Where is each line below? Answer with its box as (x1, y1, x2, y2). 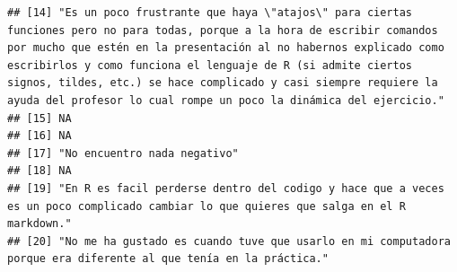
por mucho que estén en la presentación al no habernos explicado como (7, 41, 444, 55)
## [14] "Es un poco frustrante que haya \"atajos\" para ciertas (7, 6, 413, 19)
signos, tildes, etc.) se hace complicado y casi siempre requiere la (7, 76, 438, 90)
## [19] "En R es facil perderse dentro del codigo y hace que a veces (7, 181, 444, 195)
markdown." (7, 217, 72, 231)
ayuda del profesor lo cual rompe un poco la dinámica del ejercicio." (7, 93, 444, 107)
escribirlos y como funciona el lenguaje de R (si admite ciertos (7, 58, 413, 72)
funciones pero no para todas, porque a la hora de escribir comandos (7, 23, 438, 37)
